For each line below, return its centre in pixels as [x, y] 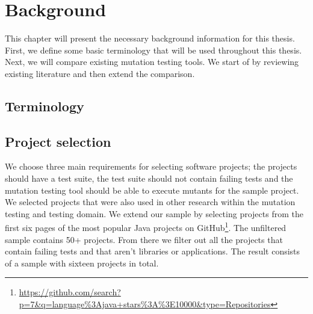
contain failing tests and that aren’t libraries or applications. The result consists [153, 251]
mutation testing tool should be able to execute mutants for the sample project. [152, 190]
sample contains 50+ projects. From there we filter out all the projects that [144, 239]
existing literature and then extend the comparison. [100, 73]
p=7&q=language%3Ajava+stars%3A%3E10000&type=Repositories [145, 304]
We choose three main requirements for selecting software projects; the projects [151, 166]
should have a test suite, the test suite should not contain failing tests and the [149, 178]
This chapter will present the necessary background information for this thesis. [150, 38]
